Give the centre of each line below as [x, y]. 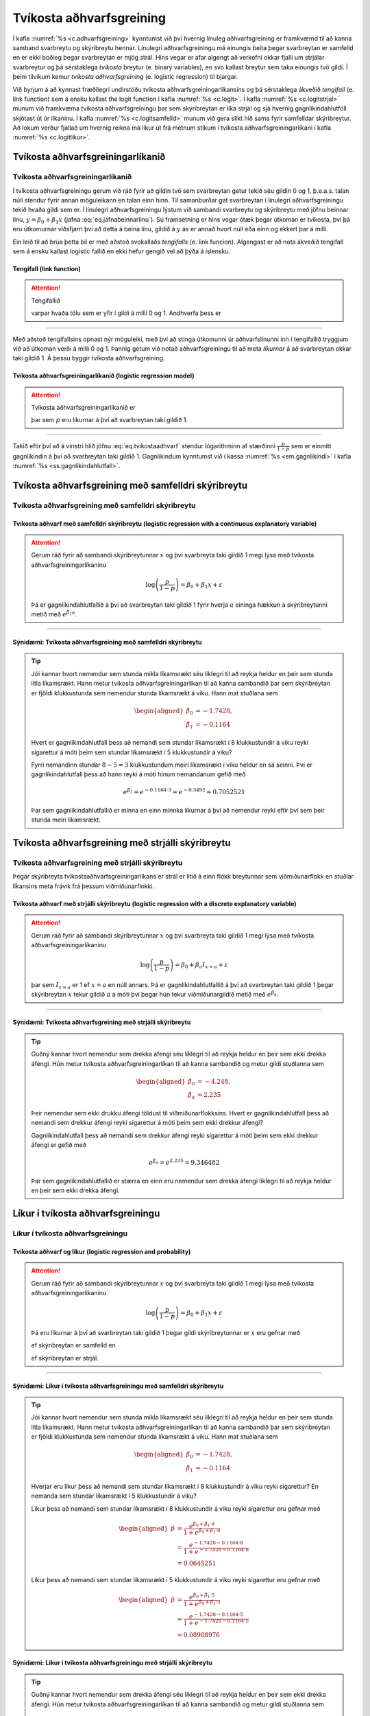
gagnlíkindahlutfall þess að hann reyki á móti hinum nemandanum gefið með [138, 774]
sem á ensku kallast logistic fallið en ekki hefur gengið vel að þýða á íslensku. [122, 251]
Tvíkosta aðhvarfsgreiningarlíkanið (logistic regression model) [103, 376]
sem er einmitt [311, 445]
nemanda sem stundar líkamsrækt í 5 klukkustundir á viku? [114, 1496]
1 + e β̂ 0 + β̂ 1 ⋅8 [202, 1532]
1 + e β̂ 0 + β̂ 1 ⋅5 [202, 1603]
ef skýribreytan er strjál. [65, 1358]
